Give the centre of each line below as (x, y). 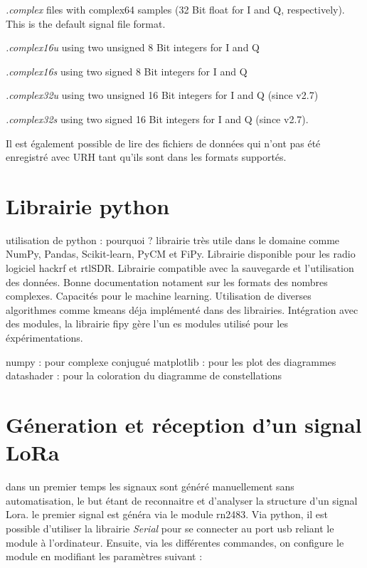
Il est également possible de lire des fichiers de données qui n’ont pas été (163, 143)
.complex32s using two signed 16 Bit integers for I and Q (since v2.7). (157, 119)
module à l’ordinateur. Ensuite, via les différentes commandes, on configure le (175, 542)
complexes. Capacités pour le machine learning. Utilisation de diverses (159, 296)
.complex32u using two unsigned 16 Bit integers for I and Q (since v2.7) (162, 95)
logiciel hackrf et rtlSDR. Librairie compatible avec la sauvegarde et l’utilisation (180, 268)
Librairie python (88, 205)
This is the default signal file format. (86, 23)
